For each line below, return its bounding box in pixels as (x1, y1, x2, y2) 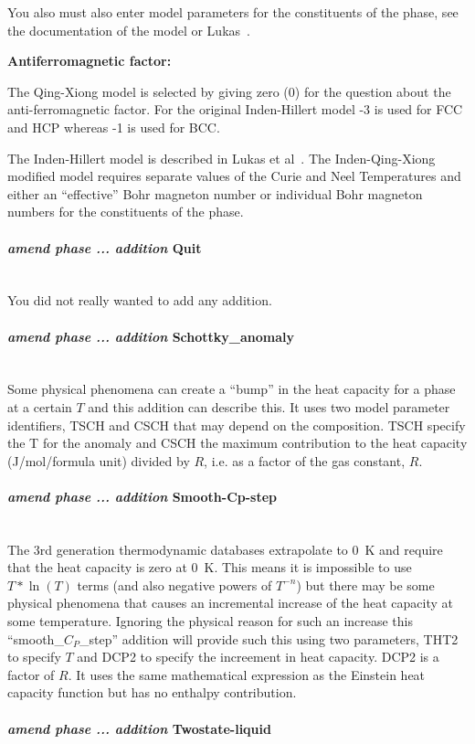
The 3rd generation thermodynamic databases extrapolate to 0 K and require (7, 539, 443, 558)
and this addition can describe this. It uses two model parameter (88, 397, 450, 416)
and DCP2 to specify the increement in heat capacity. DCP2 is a (77, 647, 439, 666)
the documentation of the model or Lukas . (7, 20, 250, 39)
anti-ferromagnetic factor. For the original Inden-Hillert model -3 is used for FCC (7, 100, 463, 119)
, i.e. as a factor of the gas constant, (204, 451, 406, 470)
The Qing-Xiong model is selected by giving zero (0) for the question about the (7, 81, 451, 101)
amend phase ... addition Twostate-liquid (7, 718, 271, 738)
